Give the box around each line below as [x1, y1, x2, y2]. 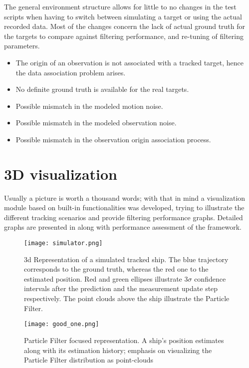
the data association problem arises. [15, 67, 126, 77]
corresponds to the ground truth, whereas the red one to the [24, 264, 209, 274]
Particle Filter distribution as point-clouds [24, 355, 153, 365]
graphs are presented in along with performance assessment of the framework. [4, 222, 242, 232]
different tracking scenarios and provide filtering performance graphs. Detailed [4, 212, 243, 222]
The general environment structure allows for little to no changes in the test [4, 1, 237, 11]
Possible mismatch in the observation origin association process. [15, 134, 211, 144]
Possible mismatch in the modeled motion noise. [15, 100, 163, 111]
